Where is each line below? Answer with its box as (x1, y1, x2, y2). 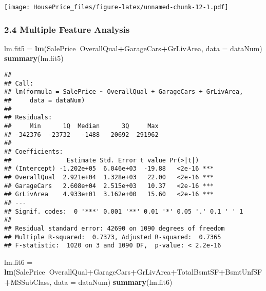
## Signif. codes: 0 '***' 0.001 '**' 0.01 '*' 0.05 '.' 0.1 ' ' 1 (4, 207, 243, 215)
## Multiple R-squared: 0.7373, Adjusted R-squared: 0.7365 (4, 233, 221, 241)
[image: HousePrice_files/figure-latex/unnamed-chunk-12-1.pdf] (4, 4, 229, 11)
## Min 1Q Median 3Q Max (4, 122, 159, 130)
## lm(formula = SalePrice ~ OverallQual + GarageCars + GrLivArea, (4, 88, 243, 96)
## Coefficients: (4, 148, 63, 155)
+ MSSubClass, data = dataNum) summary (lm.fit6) (4, 277, 173, 287)
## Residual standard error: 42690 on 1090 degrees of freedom (4, 224, 225, 232)
